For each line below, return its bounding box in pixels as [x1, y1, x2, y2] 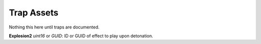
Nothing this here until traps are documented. [9, 24, 100, 30]
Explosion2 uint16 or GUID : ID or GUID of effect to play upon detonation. [9, 33, 153, 39]
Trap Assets [9, 7, 59, 18]
